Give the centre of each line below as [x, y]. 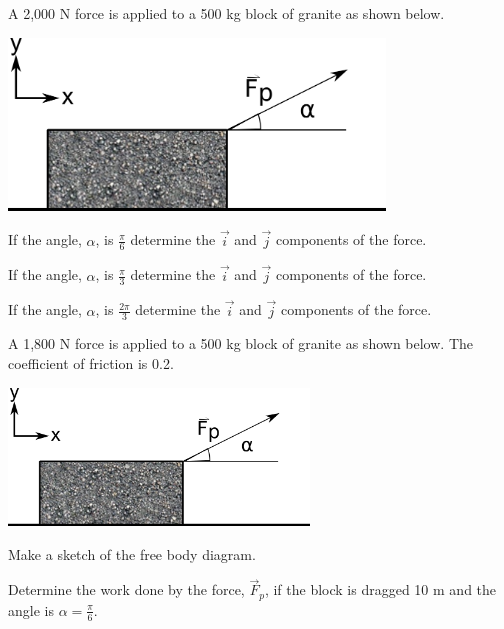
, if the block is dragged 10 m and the [380, 589]
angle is [31, 609]
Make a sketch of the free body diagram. [132, 553]
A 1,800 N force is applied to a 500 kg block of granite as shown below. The [240, 343]
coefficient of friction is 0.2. [91, 363]
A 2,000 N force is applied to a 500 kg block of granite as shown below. [226, 13]
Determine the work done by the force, [126, 589]
